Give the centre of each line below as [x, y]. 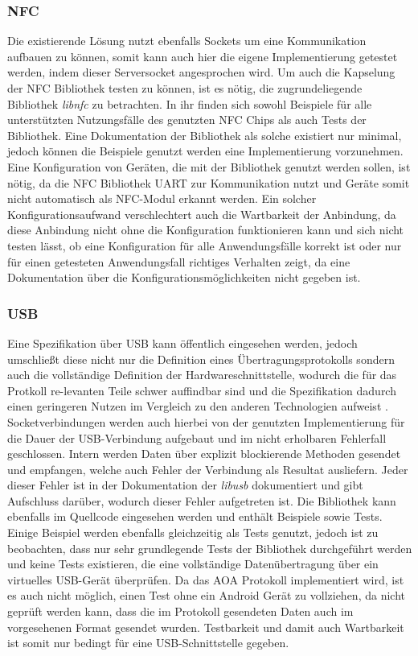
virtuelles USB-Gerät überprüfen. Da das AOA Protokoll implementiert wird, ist [206, 579]
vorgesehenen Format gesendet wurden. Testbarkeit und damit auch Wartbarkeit [206, 627]
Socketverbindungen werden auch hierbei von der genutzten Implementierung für [206, 421]
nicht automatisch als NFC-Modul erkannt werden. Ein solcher [162, 198]
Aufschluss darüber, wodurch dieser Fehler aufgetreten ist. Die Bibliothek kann [202, 500]
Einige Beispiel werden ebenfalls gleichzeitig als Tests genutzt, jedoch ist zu [193, 532]
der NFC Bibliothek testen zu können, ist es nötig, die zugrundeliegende [185, 88]
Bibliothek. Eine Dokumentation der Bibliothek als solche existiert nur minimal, [205, 135]
